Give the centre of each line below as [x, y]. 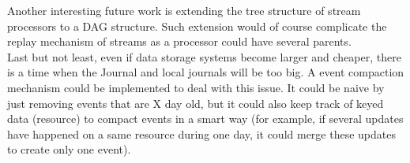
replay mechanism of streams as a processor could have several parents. [179, 41]
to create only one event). [69, 149]
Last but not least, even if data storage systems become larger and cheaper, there [204, 56]
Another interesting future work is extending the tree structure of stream [184, 10]
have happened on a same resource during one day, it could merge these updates [201, 133]
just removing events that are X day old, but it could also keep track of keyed [196, 103]
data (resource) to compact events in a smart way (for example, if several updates [205, 119]
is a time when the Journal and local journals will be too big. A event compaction [206, 72]
